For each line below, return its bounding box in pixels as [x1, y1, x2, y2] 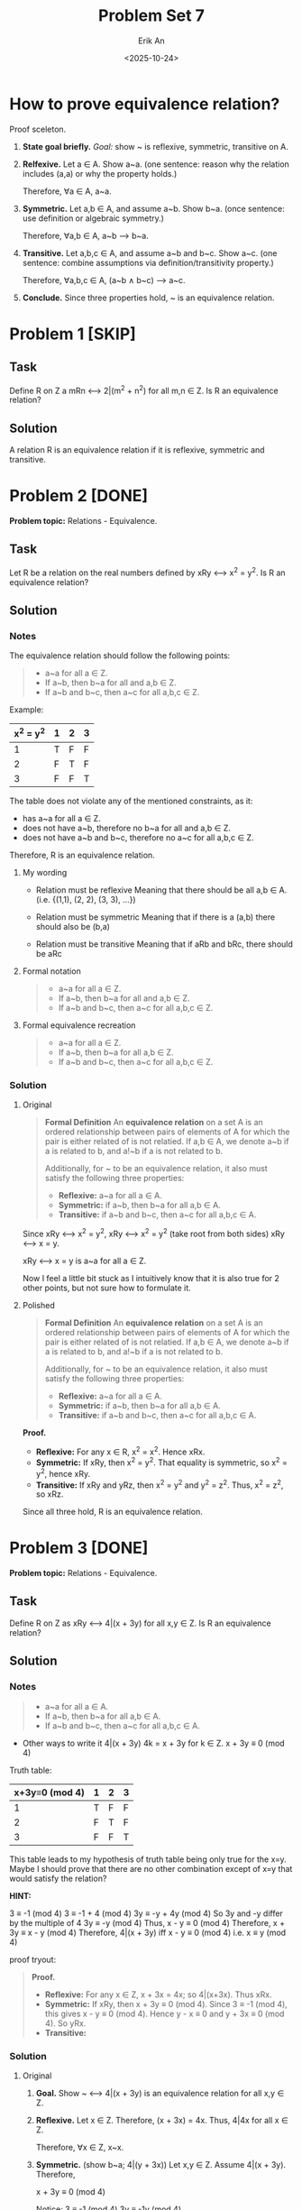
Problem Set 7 [97, 5, 206, 26]
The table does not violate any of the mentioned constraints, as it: [9, 795, 253, 806]
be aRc [35, 948, 62, 958]
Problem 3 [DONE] [9, 1538, 149, 1558]
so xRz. [35, 1489, 64, 1499]
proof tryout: [9, 1954, 57, 1965]
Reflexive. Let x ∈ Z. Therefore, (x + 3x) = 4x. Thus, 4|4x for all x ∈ [35, 2114, 288, 2125]
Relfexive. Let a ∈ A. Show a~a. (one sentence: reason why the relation [22, 159, 290, 170]
